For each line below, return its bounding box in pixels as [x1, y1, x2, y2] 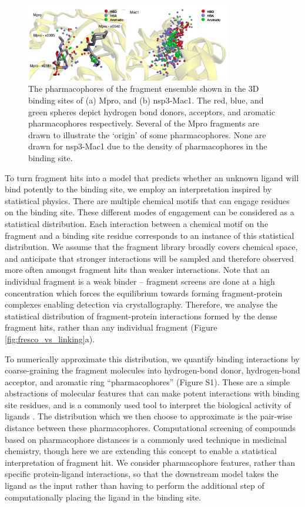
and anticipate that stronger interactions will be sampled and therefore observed [5, 252, 294, 264]
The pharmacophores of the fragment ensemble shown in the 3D [28, 82, 259, 95]
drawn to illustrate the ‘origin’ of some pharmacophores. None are [28, 128, 266, 141]
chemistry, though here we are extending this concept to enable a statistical [5, 445, 277, 457]
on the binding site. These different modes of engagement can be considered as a [5, 206, 294, 218]
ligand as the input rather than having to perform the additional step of [5, 479, 264, 492]
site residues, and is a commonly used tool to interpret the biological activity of [5, 398, 291, 411]
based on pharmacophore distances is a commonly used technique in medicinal [5, 433, 287, 445]
